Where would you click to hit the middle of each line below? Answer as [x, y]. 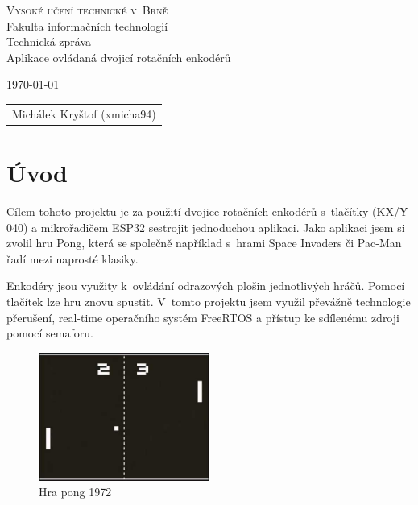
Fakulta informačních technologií [87, 25]
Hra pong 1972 [75, 492]
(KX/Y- [392, 211]
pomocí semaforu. [50, 333]
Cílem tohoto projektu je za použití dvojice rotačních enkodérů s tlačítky [188, 211]
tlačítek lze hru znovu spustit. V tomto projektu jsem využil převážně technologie [209, 301]
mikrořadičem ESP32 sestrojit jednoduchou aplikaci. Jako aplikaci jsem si [223, 227]
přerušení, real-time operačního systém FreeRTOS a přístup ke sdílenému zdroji [203, 317]
